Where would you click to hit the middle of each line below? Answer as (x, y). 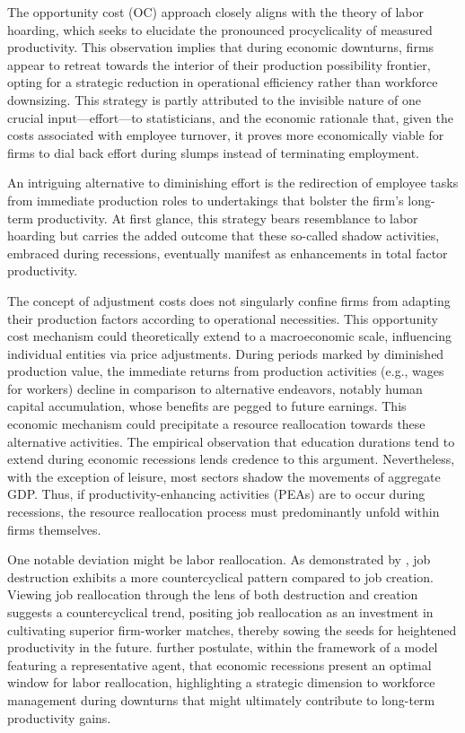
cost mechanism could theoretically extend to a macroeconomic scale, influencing (229, 336)
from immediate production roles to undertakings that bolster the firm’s (206, 200)
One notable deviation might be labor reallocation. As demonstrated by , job (219, 559)
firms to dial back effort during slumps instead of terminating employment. (213, 152)
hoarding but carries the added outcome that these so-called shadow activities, (224, 236)
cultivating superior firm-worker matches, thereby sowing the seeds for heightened (232, 629)
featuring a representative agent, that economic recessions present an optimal (219, 664)
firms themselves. (54, 529)
